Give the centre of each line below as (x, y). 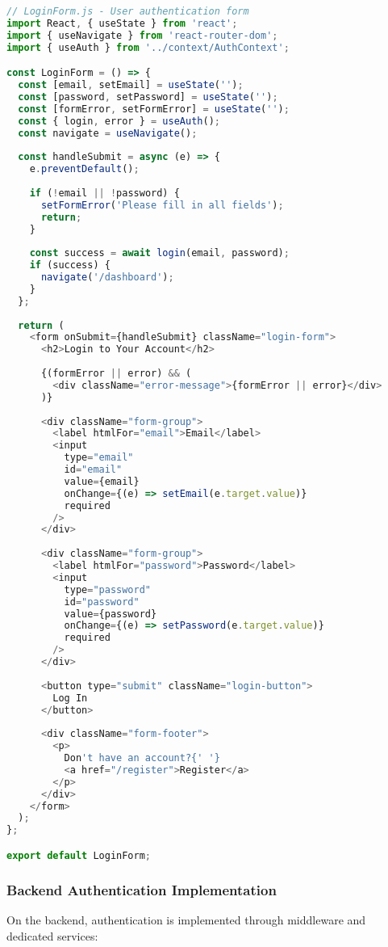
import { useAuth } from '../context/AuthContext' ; (148, 47)
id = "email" (93, 470)
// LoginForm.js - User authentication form (128, 11)
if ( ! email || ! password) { (104, 193)
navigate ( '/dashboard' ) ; (107, 278)
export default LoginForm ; (79, 855)
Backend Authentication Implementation (142, 889)
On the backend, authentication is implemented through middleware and (186, 919)
